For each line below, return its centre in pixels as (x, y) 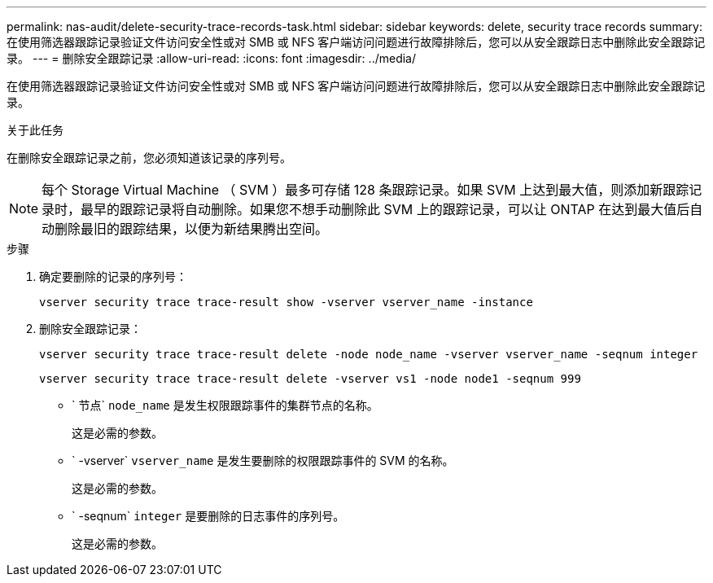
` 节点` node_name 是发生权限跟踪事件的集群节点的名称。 (225, 405)
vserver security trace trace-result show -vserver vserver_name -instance (286, 302)
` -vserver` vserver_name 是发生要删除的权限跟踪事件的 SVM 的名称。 (263, 460)
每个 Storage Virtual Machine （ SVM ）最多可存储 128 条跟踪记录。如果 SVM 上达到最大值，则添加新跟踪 (365, 190)
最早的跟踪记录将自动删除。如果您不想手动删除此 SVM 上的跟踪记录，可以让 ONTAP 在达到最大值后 (385, 209)
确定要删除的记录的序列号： (113, 276)
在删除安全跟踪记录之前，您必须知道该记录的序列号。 (149, 158)
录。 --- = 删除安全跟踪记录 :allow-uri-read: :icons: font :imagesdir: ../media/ (212, 58)
